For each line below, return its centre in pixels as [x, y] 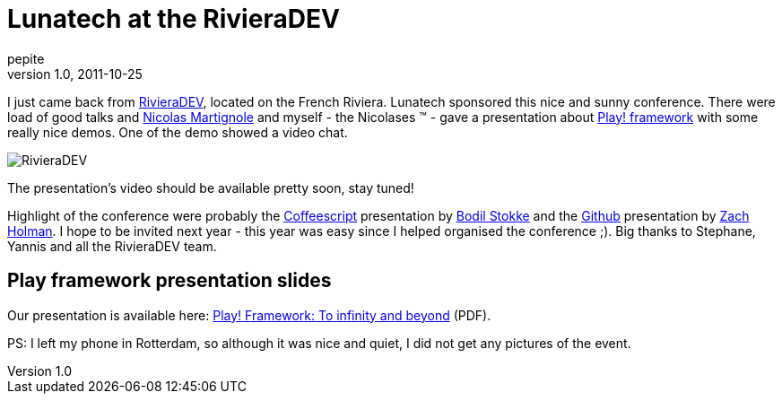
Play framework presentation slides [169, 281]
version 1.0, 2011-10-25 [75, 74]
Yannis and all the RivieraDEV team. [112, 246]
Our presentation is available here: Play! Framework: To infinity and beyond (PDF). [249, 315]
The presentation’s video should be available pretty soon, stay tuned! [211, 187]
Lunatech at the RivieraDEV [174, 19]
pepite [26, 58]
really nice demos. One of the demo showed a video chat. [178, 132]
